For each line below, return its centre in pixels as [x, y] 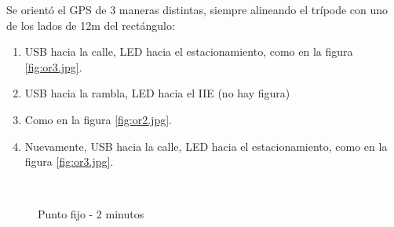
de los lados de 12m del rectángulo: [91, 25]
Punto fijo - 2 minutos [91, 214]
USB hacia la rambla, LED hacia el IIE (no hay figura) [157, 93]
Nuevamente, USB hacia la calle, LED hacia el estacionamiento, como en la [206, 146]
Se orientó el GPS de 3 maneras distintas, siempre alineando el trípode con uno [197, 9]
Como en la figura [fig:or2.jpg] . [98, 119]
